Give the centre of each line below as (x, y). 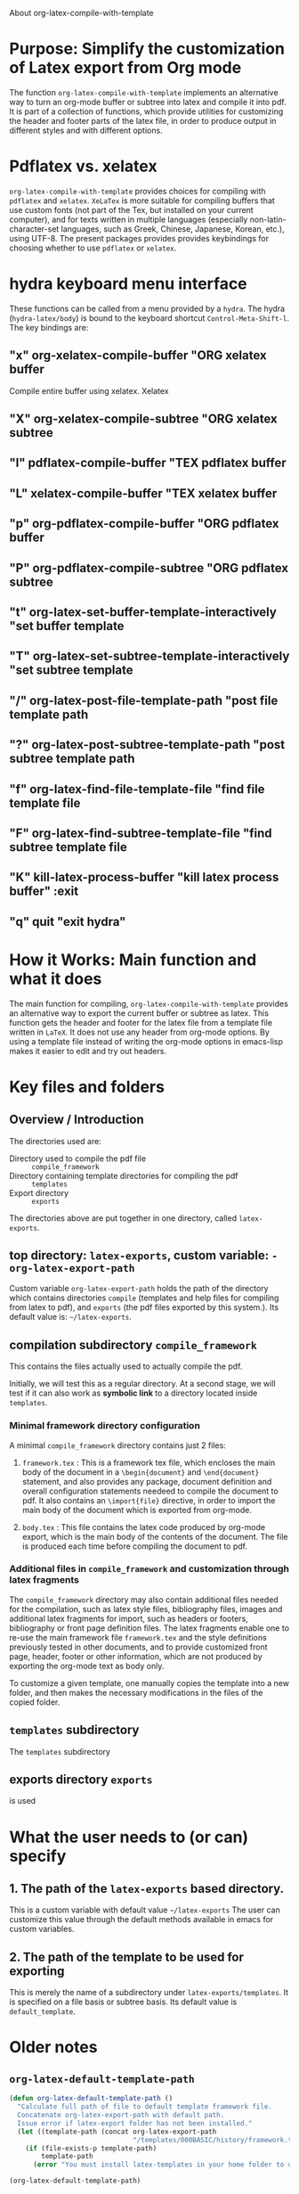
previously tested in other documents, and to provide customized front (139, 1647)
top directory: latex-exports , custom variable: (139, 1256)
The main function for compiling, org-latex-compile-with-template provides (149, 1003)
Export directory (39, 1192)
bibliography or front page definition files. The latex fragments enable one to (149, 1628)
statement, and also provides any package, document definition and (147, 1481)
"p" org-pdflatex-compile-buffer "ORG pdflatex (144, 524)
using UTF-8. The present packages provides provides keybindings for (139, 238)
